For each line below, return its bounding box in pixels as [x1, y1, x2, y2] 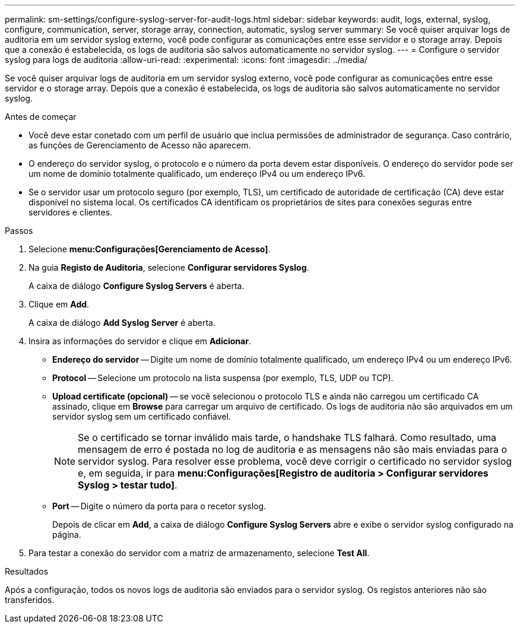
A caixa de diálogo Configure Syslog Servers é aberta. [28, 281, 245, 291]
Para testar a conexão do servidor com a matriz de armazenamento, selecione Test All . [28, 548, 370, 558]
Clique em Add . [28, 299, 90, 309]
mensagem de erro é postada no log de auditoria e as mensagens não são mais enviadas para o [78, 443, 508, 455]
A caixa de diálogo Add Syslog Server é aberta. [28, 318, 215, 328]
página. [52, 529, 81, 540]
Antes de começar [5, 112, 77, 122]
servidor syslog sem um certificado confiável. [52, 411, 231, 421]
